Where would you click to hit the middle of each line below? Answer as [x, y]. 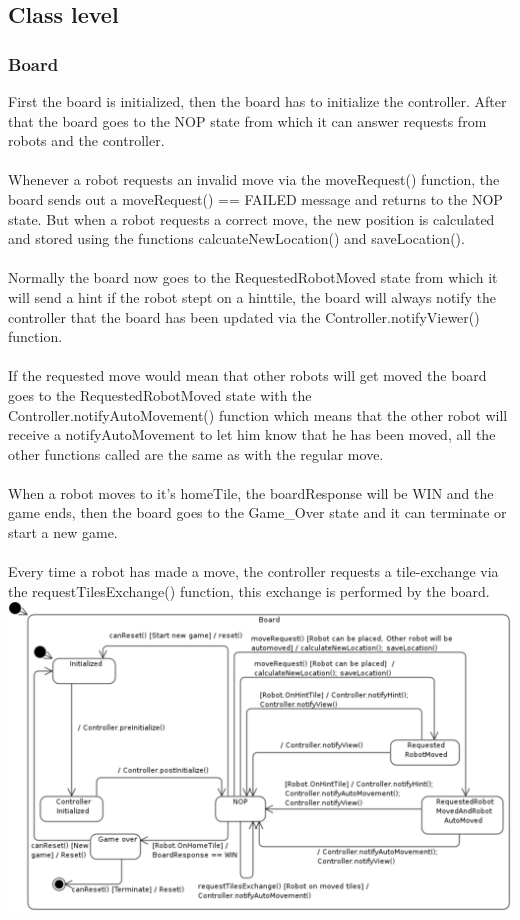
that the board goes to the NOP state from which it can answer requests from [247, 120]
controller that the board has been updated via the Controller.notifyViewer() [244, 316]
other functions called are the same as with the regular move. [196, 453]
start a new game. [63, 532]
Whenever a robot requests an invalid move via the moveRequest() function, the [254, 179]
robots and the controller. [86, 140]
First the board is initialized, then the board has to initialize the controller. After [257, 101]
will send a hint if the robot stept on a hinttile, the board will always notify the [252, 296]
